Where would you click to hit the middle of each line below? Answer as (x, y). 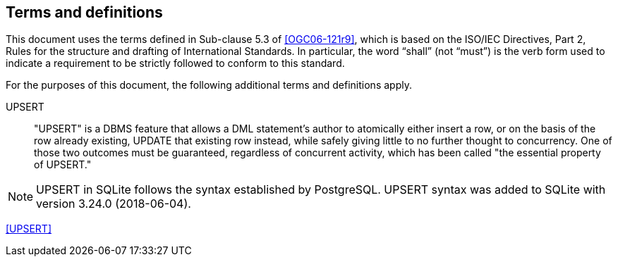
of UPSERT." (63, 165)
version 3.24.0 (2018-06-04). (114, 204)
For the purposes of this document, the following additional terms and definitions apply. (209, 85)
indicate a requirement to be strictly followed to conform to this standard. (175, 63)
